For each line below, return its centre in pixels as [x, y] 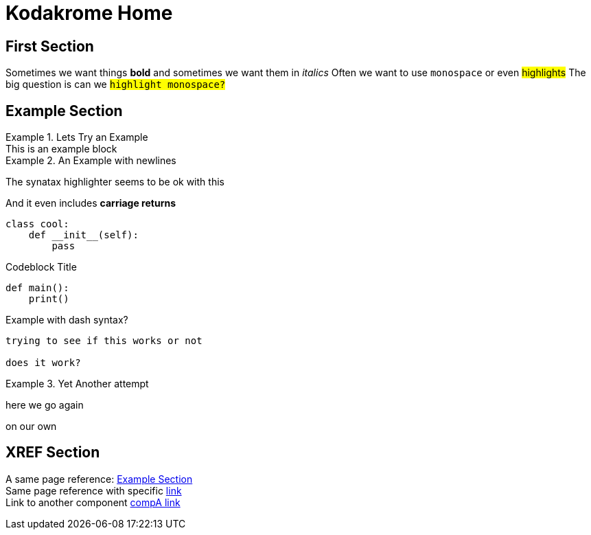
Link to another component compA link [93, 502]
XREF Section [53, 453]
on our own [31, 426]
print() [49, 299]
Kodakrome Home [89, 13]
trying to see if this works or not [104, 341]
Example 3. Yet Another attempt [77, 384]
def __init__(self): [83, 235]
